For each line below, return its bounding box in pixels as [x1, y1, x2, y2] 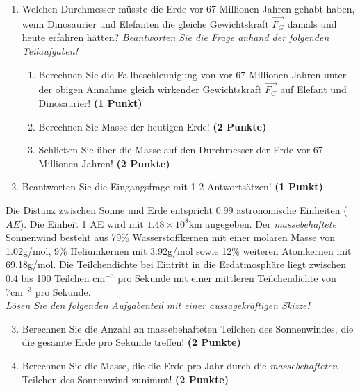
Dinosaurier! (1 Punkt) [38, 96, 142, 110]
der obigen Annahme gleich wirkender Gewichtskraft [38, 82, 262, 97]
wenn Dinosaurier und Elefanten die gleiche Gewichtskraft [22, 16, 269, 31]
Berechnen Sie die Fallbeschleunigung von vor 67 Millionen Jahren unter [38, 67, 347, 81]
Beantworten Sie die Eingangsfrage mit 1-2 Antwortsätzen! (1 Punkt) [22, 179, 323, 194]
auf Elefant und [280, 82, 347, 97]
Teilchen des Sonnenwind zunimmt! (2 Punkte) [22, 372, 229, 386]
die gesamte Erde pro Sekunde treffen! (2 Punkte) [22, 335, 241, 349]
